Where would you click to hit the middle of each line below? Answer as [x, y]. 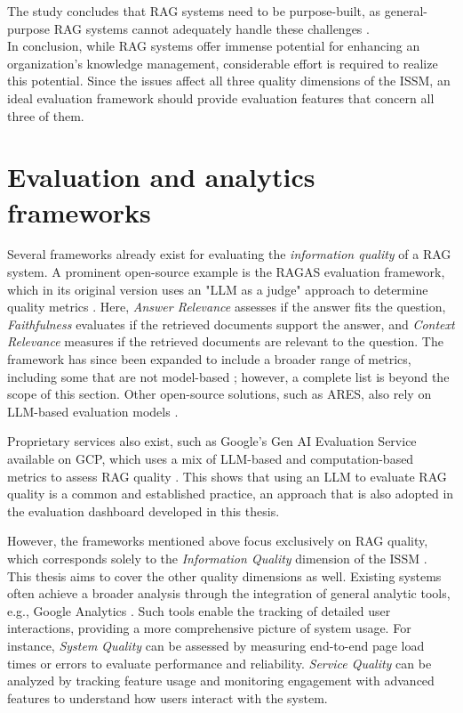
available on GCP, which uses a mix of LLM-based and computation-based [211, 458]
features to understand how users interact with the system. [168, 697]
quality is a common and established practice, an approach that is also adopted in [231, 494]
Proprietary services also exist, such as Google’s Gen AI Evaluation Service [212, 441]
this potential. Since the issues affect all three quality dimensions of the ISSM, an [229, 81]
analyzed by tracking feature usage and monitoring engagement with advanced [221, 681]
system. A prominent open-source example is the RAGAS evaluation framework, [226, 272]
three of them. [46, 115]
